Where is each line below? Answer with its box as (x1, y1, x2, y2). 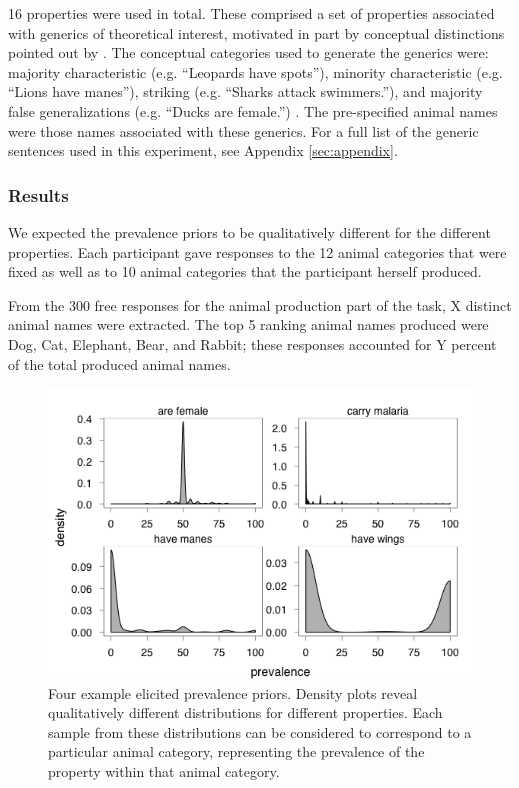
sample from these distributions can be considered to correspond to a (48, 721, 472, 742)
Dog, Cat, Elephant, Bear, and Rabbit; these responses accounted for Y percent (8, 333, 497, 354)
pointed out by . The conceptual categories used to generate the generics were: (8, 42, 489, 63)
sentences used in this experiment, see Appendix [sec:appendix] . (8, 140, 398, 161)
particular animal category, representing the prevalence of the (48, 741, 425, 762)
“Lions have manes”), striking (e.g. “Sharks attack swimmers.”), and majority (8, 81, 483, 102)
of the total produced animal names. (8, 353, 231, 374)
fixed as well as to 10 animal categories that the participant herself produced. (8, 261, 482, 282)
